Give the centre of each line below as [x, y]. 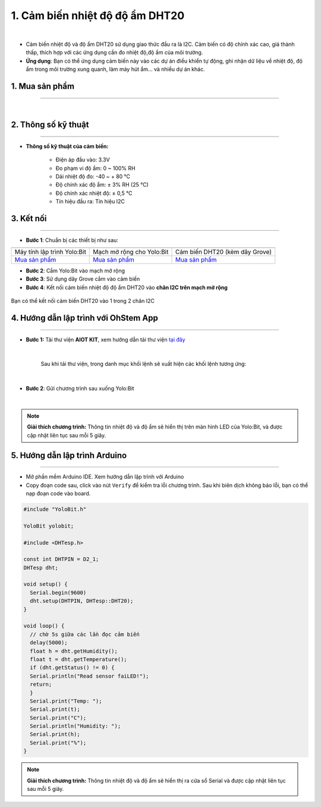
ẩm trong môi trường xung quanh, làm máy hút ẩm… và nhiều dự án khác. [115, 69]
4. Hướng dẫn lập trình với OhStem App [85, 318]
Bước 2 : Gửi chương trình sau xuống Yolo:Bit [80, 389]
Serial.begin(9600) [58, 592]
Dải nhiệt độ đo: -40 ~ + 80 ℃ [93, 176]
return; [41, 685]
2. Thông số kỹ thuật [50, 125]
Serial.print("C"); [58, 718]
